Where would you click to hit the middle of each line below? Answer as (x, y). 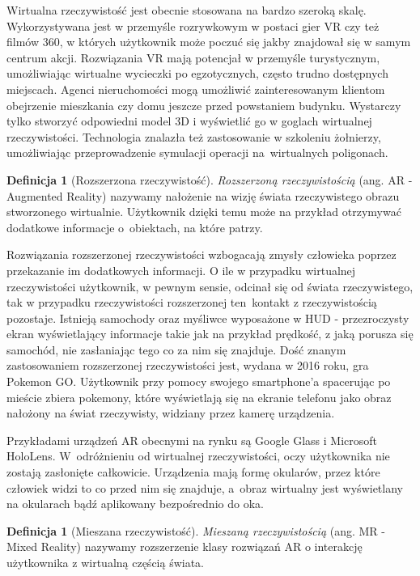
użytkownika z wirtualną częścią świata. (106, 562)
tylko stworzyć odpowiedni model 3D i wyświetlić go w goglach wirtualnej (189, 121)
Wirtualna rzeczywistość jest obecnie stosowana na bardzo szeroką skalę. (187, 10)
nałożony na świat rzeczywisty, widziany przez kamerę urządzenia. (171, 413)
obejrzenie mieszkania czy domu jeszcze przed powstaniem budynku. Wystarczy (204, 105)
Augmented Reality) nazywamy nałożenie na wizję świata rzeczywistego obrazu (203, 195)
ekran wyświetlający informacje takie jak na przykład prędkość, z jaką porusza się (210, 334)
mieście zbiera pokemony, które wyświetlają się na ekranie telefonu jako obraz (199, 397)
